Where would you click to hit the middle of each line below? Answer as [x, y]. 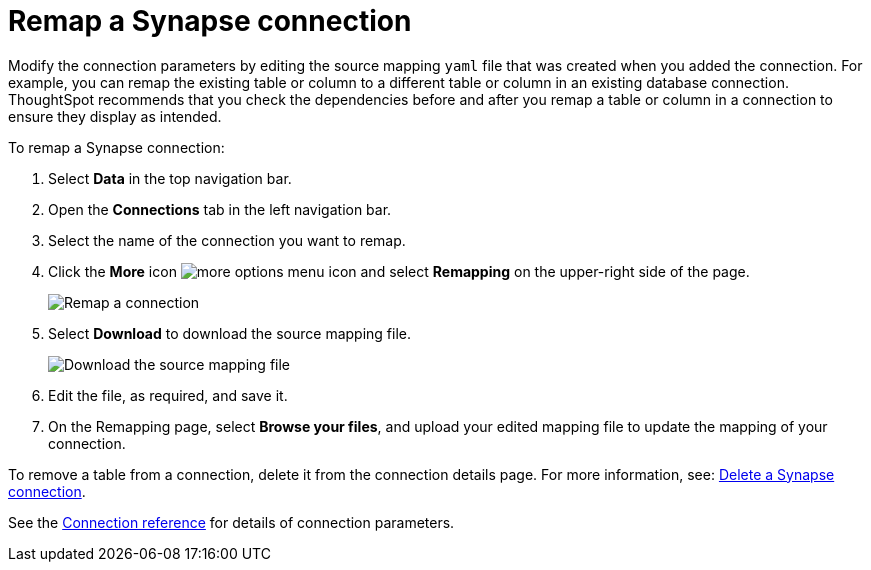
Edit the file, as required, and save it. [168, 395]
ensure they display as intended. [115, 116]
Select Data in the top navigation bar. [170, 178]
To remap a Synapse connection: [116, 147]
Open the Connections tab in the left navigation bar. [220, 209]
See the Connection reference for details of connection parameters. [231, 522]
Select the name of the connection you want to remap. [227, 240]
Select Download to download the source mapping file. [230, 333]
